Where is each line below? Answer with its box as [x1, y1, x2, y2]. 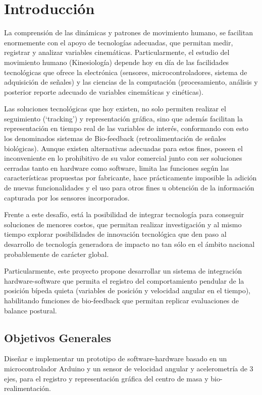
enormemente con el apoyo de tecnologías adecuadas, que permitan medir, [4, 37, 233, 47]
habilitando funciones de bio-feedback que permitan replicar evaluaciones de [4, 295, 239, 305]
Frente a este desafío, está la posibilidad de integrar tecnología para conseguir [4, 209, 244, 220]
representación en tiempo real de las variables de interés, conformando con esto [4, 123, 248, 134]
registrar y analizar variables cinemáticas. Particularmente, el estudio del [4, 47, 230, 57]
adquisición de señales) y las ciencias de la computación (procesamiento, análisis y [4, 77, 258, 87]
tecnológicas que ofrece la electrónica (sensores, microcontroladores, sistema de [4, 67, 247, 77]
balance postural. [4, 305, 57, 315]
